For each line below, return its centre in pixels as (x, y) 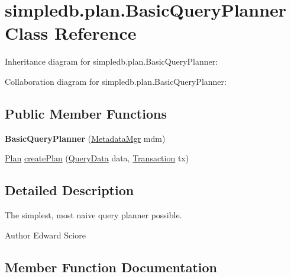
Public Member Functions (86, 113)
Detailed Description (69, 190)
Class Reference (71, 33)
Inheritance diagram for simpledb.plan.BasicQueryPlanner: (111, 61)
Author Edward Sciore (45, 235)
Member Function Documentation (111, 267)
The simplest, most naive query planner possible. (93, 215)
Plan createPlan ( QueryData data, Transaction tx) (97, 158)
